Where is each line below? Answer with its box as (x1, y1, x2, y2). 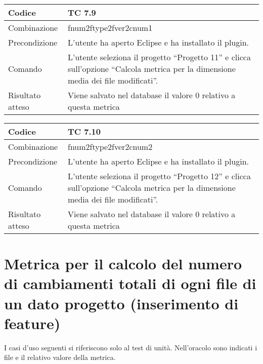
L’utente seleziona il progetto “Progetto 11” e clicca (67, 51, 251, 63)
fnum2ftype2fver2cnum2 (67, 141, 153, 152)
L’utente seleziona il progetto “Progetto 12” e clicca (67, 170, 251, 182)
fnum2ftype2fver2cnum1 (67, 22, 153, 33)
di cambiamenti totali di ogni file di (4, 273, 256, 294)
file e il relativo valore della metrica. (4, 352, 116, 362)
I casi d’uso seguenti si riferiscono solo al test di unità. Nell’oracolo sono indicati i (4, 342, 257, 352)
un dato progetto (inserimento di (4, 293, 239, 313)
